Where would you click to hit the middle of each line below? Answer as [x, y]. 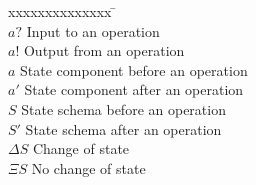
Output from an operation [104, 50]
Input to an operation [93, 30]
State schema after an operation [123, 128]
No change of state [88, 167]
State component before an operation [134, 69]
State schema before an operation [123, 108]
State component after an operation [134, 89]
